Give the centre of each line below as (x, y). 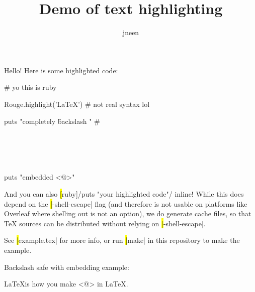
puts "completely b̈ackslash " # (52, 121)
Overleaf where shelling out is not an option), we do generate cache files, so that (128, 213)
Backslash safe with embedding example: (67, 267)
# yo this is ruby (30, 87)
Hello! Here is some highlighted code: (61, 70)
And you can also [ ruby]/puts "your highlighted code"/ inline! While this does (124, 194)
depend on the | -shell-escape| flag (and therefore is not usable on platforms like (126, 203)
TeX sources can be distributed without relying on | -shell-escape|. (105, 223)
